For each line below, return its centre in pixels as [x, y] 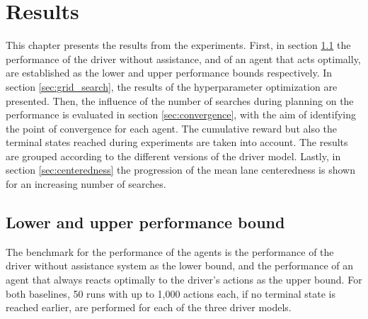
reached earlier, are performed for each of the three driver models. [149, 307]
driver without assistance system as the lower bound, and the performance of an [180, 265]
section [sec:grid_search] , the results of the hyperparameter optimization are [172, 86]
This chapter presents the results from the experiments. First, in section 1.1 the [178, 45]
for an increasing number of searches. [86, 184]
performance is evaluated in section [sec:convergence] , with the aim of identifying [181, 114]
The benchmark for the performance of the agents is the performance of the [170, 251]
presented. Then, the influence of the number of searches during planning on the [180, 100]
